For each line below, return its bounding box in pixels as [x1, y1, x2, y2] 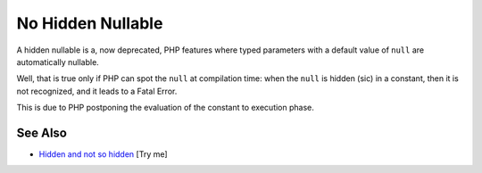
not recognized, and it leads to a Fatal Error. [16, 86, 178, 96]
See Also [16, 125, 67, 140]
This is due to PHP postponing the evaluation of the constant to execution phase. [16, 103, 314, 113]
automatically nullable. [16, 56, 100, 67]
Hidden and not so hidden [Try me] [38, 149, 169, 160]
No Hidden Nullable [16, 13, 163, 33]
